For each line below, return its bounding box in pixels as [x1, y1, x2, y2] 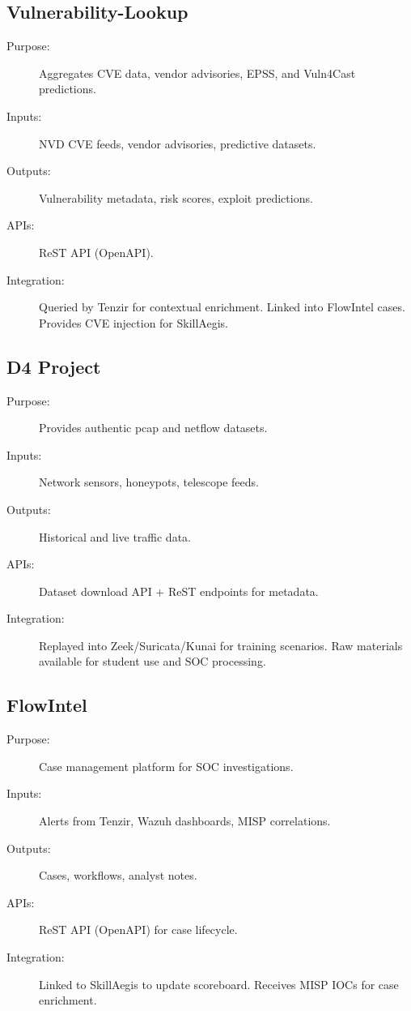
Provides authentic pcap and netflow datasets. [39, 419, 268, 436]
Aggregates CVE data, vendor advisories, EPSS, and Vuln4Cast [39, 64, 356, 81]
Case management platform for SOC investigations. [39, 757, 294, 774]
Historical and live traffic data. [39, 528, 191, 545]
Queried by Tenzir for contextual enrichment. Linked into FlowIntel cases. [39, 298, 405, 315]
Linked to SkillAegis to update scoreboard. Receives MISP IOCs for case [39, 975, 399, 992]
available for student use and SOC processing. [39, 653, 266, 670]
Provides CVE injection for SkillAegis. [39, 314, 228, 331]
